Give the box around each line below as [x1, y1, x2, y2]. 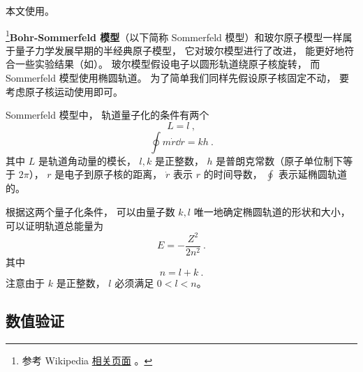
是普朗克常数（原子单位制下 [216, 153, 343, 168]
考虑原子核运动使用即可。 [6, 84, 123, 98]
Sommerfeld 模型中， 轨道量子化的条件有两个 [6, 107, 209, 122]
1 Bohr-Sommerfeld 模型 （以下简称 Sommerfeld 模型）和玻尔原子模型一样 [6, 27, 343, 44]
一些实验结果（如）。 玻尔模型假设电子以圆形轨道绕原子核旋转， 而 [15, 57, 320, 71]
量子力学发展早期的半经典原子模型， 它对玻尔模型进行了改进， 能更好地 [15, 43, 345, 57]
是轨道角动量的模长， [38, 153, 136, 168]
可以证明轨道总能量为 [6, 218, 103, 232]
